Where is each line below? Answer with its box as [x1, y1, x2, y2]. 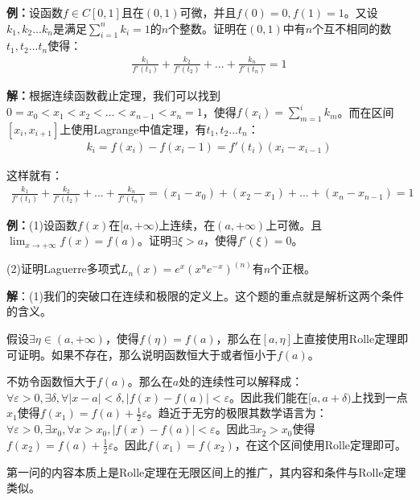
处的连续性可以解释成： [179, 373, 303, 390]
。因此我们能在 [229, 388, 308, 405]
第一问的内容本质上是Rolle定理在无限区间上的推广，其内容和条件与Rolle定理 [6, 463, 406, 480]
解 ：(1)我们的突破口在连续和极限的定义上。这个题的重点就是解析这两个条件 [6, 287, 404, 304]
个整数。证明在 [168, 19, 248, 36]
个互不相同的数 [312, 19, 392, 36]
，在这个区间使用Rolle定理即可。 [234, 436, 407, 452]
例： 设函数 [6, 4, 63, 20]
